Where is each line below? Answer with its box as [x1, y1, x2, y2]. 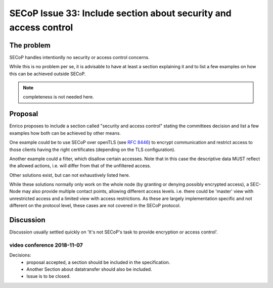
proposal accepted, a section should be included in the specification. [26, 259, 170, 265]
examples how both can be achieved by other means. [9, 130, 121, 136]
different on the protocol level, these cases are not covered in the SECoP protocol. [9, 203, 181, 209]
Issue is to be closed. [26, 273, 71, 279]
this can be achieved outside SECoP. [9, 71, 86, 77]
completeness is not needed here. [23, 94, 94, 100]
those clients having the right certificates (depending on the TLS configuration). [9, 147, 175, 153]
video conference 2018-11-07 [9, 242, 83, 249]
